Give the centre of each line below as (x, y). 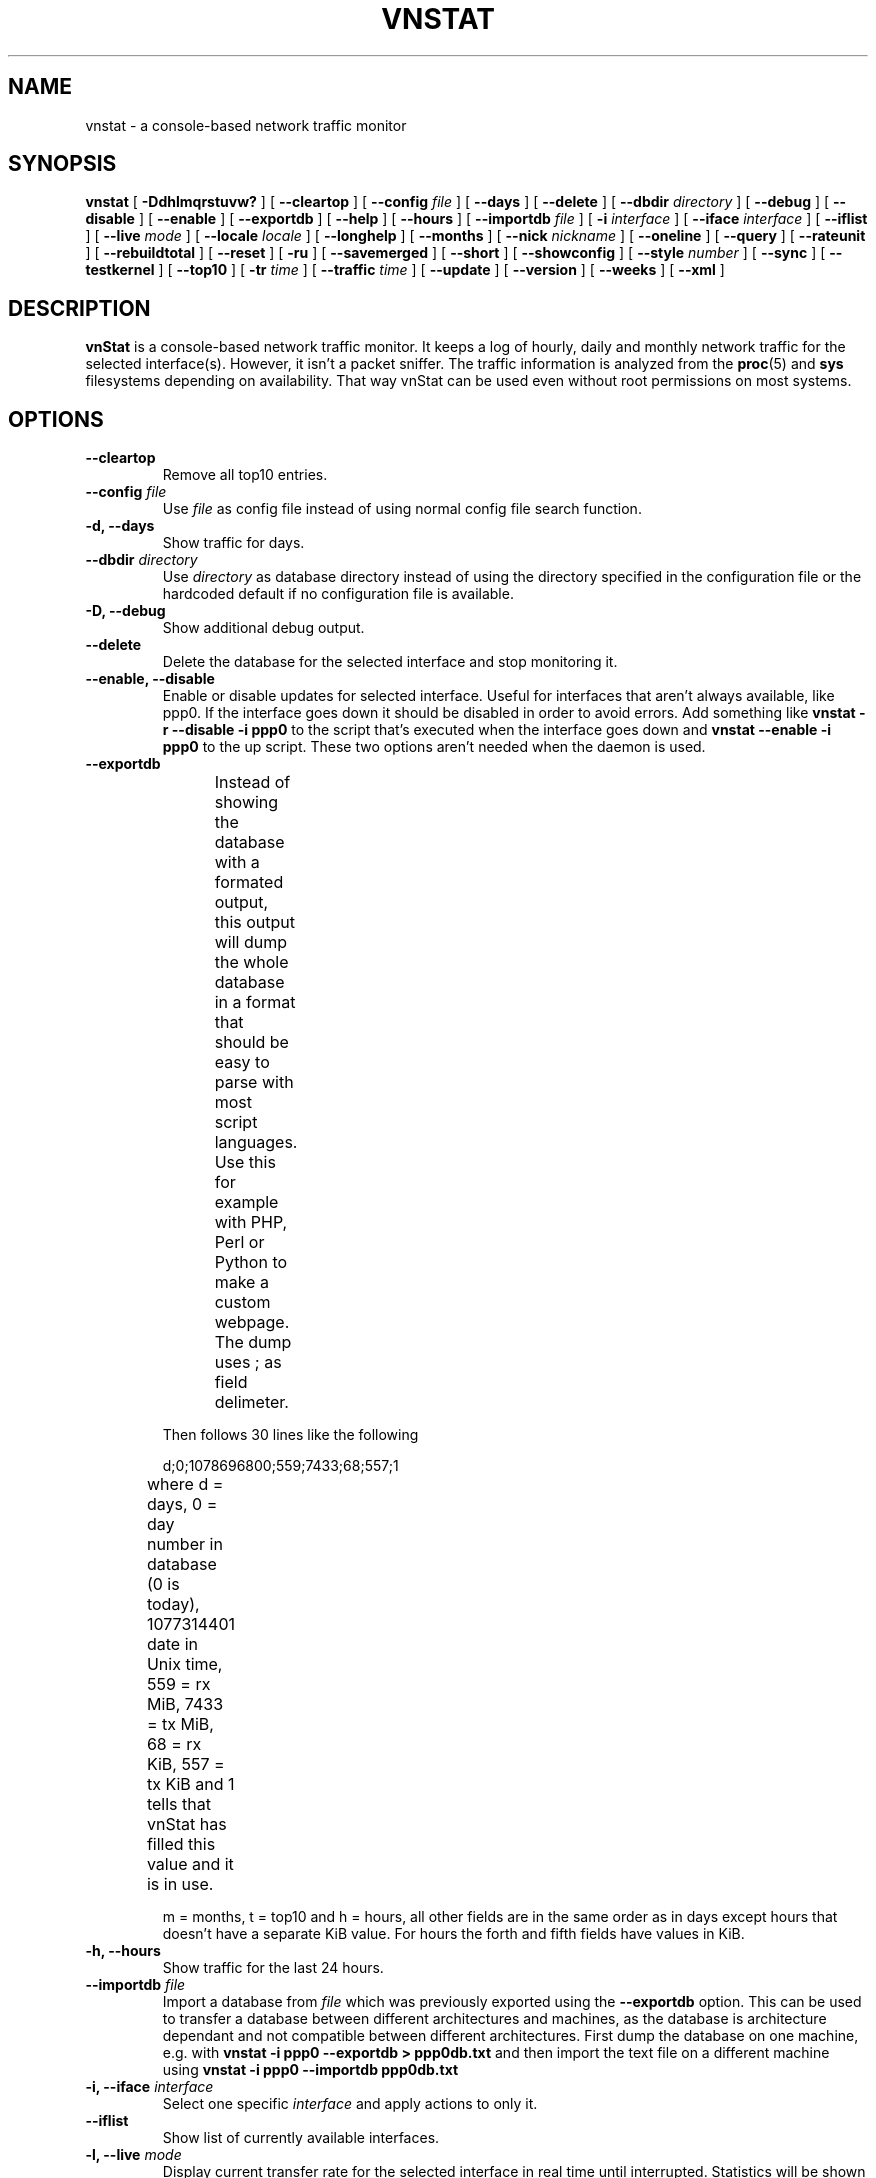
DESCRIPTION (79, 308)
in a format (255, 1002)
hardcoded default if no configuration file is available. (338, 594)
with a (237, 862)
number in (184, 1544)
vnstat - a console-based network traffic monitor (246, 125)
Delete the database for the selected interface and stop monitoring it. (390, 662)
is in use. (180, 1884)
